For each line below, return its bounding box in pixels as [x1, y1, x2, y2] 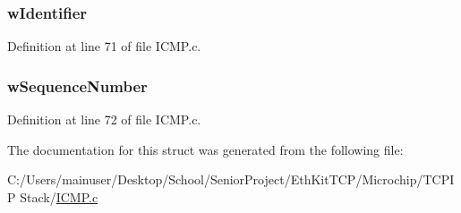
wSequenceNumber [7, 74, 148, 97]
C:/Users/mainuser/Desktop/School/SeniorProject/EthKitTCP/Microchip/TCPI [7, 170, 455, 189]
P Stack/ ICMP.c [7, 187, 98, 206]
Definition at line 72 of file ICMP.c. [7, 110, 201, 129]
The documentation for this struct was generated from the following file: [7, 140, 404, 158]
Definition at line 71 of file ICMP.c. [7, 37, 201, 55]
